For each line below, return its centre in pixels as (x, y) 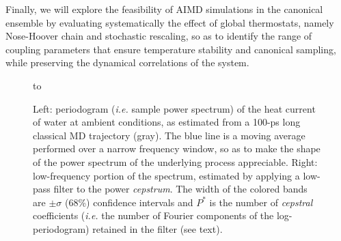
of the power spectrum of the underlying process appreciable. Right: (175, 161)
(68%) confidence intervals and (129, 202)
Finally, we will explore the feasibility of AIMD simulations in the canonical (164, 9)
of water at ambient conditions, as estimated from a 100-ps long (167, 122)
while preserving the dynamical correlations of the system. (127, 62)
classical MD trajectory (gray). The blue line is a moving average (169, 135)
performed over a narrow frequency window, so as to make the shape (177, 148)
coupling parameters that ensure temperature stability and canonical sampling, (171, 49)
